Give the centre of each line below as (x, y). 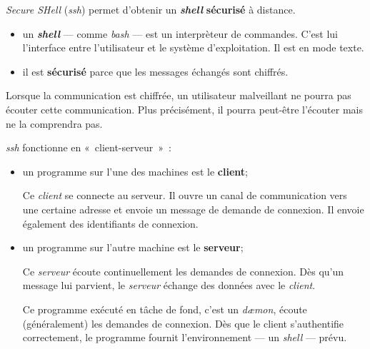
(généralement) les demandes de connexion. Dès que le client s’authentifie (183, 323)
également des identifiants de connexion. (110, 223)
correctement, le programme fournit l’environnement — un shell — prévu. (185, 337)
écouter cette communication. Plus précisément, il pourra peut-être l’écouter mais (184, 109)
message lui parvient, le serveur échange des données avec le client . (169, 285)
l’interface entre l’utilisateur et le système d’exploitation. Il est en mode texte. (193, 47)
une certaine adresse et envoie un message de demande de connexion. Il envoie (193, 209)
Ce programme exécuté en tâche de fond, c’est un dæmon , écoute (165, 309)
